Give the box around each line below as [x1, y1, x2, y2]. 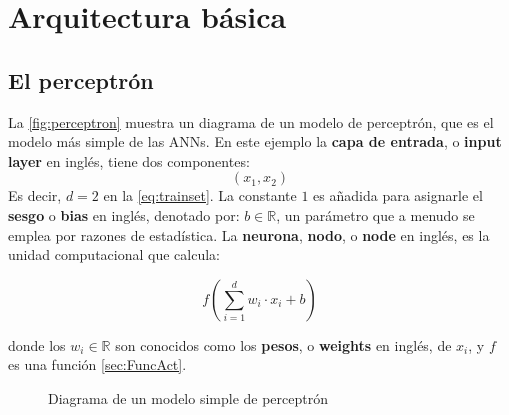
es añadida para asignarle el [313, 185, 483, 206]
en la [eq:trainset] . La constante [103, 185, 297, 206]
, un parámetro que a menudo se [276, 204, 475, 225]
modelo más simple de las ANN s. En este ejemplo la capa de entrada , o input [8, 131, 502, 152]
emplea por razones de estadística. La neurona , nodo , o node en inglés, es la [8, 224, 490, 245]
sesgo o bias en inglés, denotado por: [8, 204, 240, 225]
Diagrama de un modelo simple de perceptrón [48, 387, 328, 408]
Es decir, [8, 185, 62, 206]
